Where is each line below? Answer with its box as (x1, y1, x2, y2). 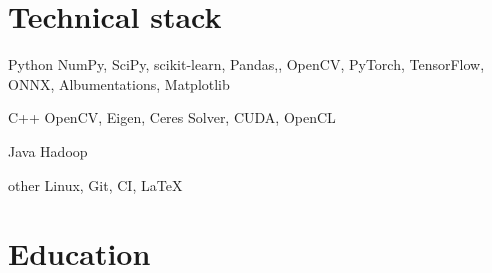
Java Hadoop (8, 140, 88, 161)
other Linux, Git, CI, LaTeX (8, 174, 183, 195)
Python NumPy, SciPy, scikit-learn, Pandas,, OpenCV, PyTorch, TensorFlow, (8, 54, 485, 75)
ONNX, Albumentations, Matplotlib (8, 73, 230, 94)
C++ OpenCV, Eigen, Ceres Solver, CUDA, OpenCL (8, 107, 336, 128)
